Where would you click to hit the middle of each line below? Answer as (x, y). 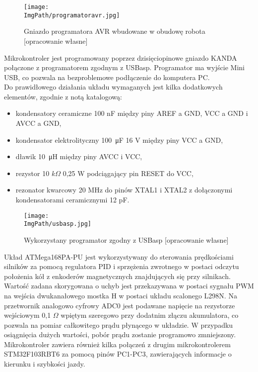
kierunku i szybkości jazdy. (45, 364)
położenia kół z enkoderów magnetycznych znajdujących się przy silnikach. (117, 276)
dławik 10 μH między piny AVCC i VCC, (79, 156)
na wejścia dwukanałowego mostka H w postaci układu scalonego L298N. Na (121, 295)
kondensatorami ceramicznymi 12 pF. (72, 200)
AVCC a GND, (38, 123)
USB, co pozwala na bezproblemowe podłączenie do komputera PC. (107, 77)
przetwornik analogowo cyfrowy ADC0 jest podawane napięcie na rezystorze (120, 305)
